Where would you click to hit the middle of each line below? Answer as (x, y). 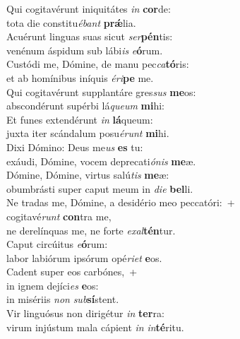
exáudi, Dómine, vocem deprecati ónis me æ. (101, 161)
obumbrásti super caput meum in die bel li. (100, 188)
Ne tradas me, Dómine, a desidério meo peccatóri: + (121, 202)
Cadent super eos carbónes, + (72, 272)
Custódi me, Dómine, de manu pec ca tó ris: (98, 64)
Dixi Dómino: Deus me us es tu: (75, 147)
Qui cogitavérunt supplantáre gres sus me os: (101, 91)
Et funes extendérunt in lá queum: (80, 119)
